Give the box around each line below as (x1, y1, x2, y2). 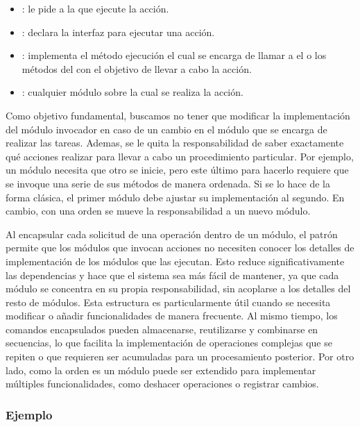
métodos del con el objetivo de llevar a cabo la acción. (22, 61, 252, 76)
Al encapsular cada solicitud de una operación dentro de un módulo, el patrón (6, 226, 338, 241)
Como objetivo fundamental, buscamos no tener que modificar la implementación (6, 108, 350, 122)
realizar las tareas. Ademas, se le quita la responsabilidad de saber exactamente (6, 135, 344, 150)
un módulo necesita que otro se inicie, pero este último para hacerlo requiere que (6, 162, 349, 177)
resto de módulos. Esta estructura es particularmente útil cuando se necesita (6, 294, 331, 309)
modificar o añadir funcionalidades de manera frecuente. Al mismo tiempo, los (6, 308, 338, 323)
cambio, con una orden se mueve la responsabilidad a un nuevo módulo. (6, 203, 311, 218)
